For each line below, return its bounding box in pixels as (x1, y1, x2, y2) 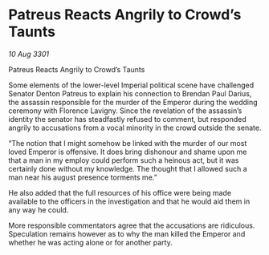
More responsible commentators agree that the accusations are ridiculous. (8, 221, 255, 230)
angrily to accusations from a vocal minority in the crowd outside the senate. (8, 123, 262, 132)
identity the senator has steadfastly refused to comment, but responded (8, 114, 247, 123)
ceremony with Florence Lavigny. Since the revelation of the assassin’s (8, 106, 243, 115)
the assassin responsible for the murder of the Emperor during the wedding (8, 97, 259, 107)
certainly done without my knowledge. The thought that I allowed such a (8, 164, 247, 173)
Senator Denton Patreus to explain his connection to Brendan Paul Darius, (8, 88, 252, 98)
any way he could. (8, 204, 69, 214)
